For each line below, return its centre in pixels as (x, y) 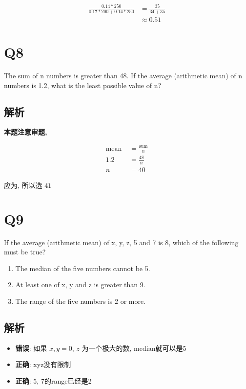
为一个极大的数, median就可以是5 (134, 348)
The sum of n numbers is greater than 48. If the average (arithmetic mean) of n (123, 76)
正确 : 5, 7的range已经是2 (53, 380)
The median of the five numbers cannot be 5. (83, 268)
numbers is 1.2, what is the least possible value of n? (83, 85)
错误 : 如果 (31, 348)
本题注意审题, (26, 132)
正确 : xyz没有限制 (43, 364)
